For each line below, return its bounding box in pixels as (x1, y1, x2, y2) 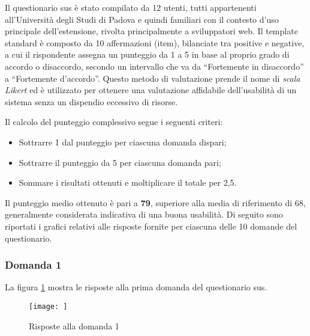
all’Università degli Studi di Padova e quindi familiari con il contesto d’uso (5, 13, 279, 25)
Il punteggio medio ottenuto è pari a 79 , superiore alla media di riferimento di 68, (5, 196, 306, 209)
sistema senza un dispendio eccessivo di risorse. (5, 95, 178, 108)
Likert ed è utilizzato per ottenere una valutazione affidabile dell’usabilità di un (5, 84, 297, 96)
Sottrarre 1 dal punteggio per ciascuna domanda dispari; (19, 135, 227, 148)
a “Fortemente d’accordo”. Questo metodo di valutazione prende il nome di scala (5, 72, 300, 84)
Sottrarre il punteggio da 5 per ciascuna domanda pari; (19, 156, 221, 168)
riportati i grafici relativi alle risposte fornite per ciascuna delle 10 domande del (5, 219, 297, 232)
